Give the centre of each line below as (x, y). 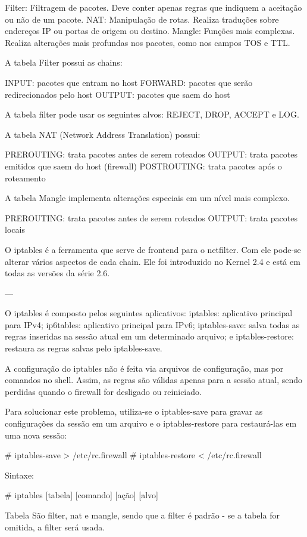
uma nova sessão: (36, 435)
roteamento (25, 178)
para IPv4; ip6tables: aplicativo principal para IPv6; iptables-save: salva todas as (152, 324)
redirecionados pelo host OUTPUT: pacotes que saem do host (118, 94)
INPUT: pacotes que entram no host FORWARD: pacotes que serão (129, 82)
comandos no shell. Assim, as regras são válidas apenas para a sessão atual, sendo (153, 380)
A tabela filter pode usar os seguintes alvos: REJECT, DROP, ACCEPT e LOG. (152, 114)
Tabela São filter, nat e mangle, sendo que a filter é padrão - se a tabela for (142, 515)
